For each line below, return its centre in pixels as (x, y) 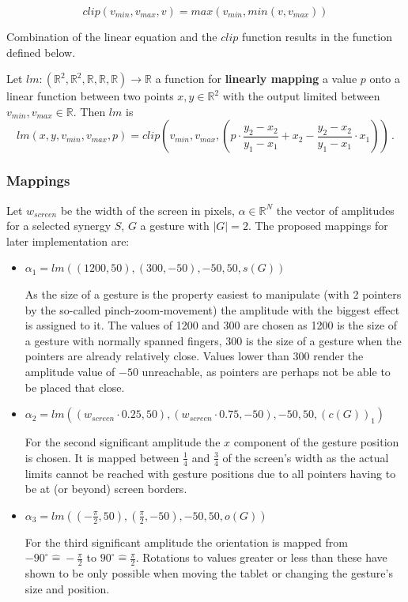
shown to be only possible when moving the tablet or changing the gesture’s (209, 573)
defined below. (41, 52)
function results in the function (317, 36)
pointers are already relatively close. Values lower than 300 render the (194, 356)
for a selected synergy (59, 226)
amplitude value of (70, 371)
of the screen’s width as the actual (306, 457)
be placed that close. (75, 387)
